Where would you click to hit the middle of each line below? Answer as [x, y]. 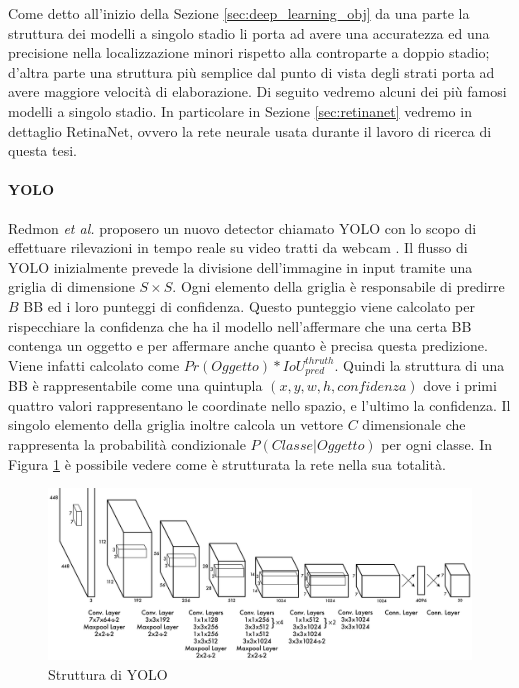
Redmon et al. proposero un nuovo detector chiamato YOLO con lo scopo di [242, 227]
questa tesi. [42, 150]
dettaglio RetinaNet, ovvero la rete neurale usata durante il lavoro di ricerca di [250, 130]
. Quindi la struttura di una [419, 364]
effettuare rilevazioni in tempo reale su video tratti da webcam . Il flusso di [238, 247]
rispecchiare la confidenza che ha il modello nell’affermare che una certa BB [240, 325]
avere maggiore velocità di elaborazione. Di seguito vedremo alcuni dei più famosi [257, 91]
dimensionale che [414, 424]
